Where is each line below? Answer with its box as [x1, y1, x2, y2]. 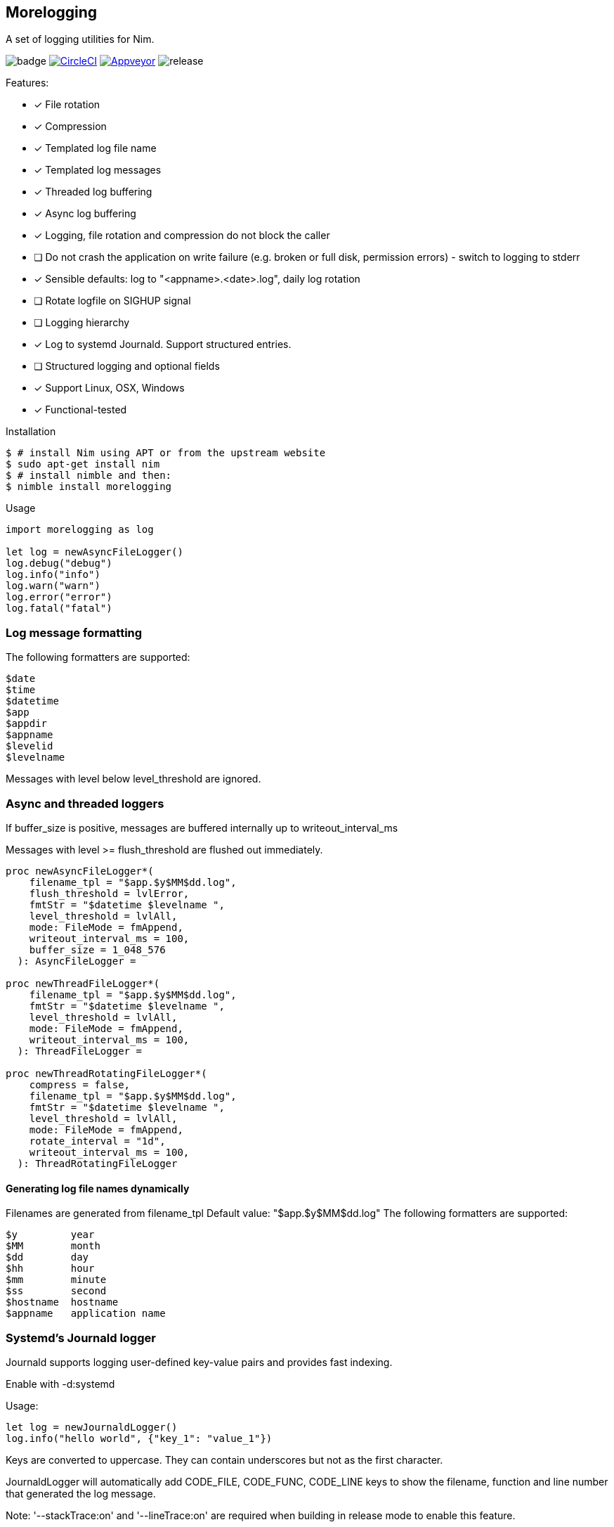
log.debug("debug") [6, 558, 112, 569]
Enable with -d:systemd [6, 1377, 115, 1390]
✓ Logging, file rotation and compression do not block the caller [34, 229, 330, 242]
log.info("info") [6, 569, 100, 581]
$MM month [6, 1240, 100, 1252]
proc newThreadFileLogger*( [6, 977, 160, 989]
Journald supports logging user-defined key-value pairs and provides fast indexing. [6, 1355, 393, 1368]
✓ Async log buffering [34, 207, 136, 220]
